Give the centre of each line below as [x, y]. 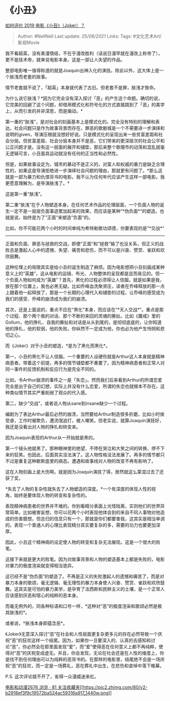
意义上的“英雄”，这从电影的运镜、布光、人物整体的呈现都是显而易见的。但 [83, 273]
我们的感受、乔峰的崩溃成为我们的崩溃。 [47, 299]
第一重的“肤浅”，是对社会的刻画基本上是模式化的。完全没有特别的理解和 [80, 122]
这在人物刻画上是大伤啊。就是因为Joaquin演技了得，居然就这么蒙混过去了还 [84, 471]
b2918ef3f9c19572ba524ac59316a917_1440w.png [57, 693]
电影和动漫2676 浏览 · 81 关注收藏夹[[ [44, 687]
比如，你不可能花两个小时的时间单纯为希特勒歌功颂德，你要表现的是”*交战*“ [85, 228]
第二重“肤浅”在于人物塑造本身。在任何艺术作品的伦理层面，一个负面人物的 [83, 205]
